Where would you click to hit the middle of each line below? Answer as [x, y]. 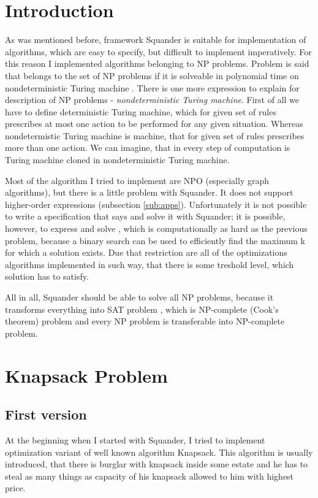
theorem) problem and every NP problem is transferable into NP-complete [145, 321]
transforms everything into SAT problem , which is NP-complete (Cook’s [142, 309]
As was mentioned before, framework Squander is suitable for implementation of [156, 40]
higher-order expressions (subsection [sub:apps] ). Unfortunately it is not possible [156, 204]
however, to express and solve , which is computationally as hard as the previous [156, 228]
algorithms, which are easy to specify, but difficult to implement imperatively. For [158, 51]
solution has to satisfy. [47, 276]
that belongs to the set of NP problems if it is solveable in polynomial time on [152, 75]
